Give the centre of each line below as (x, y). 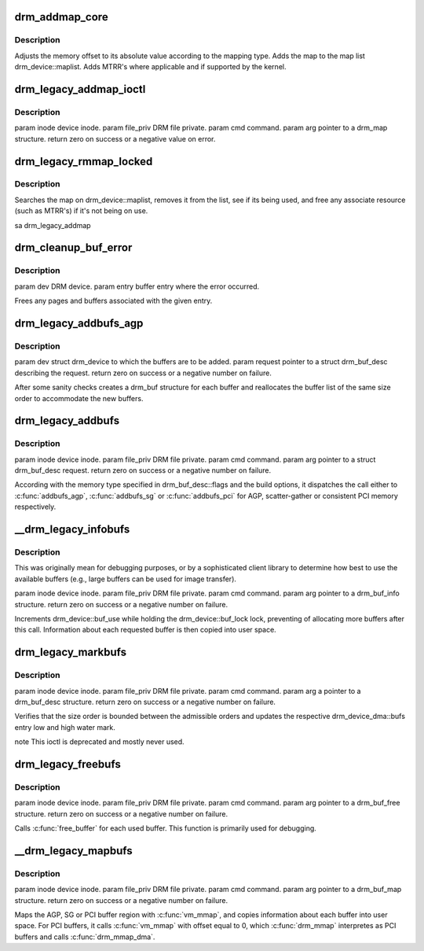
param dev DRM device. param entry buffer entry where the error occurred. (137, 286)
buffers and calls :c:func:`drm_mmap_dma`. (85, 937)
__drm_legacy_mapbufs (73, 851)
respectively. (35, 507)
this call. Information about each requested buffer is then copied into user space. (145, 630)
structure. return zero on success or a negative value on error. (115, 138)
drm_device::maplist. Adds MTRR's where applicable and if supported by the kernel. (150, 67)
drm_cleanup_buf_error (73, 248)
